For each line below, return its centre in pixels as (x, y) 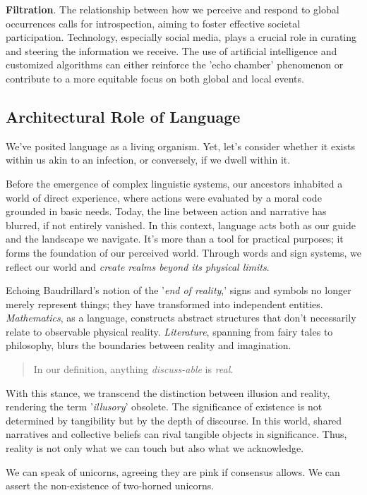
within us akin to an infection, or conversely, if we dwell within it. (148, 160)
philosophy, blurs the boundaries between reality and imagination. (149, 345)
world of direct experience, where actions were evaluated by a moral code (164, 197)
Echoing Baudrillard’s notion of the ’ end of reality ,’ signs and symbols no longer (179, 290)
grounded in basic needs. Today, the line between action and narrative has (166, 211)
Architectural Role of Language (123, 116)
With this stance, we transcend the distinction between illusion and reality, (168, 392)
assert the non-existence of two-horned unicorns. (110, 485)
